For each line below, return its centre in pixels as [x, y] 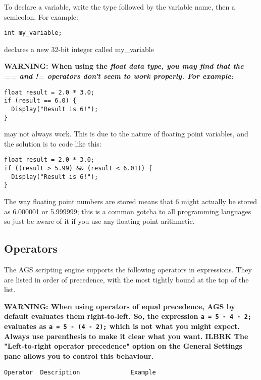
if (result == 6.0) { [40, 101]
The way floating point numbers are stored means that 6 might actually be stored [130, 201]
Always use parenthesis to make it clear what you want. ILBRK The [126, 336]
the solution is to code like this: [53, 143]
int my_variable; [33, 33]
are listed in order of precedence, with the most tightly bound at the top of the [126, 279]
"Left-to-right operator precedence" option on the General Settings [123, 346]
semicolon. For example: [41, 16]
